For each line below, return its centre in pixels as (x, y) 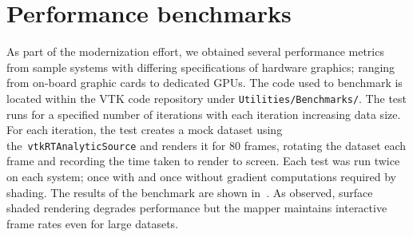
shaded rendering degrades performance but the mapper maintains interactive (197, 208)
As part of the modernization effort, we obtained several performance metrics (195, 51)
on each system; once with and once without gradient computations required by (202, 176)
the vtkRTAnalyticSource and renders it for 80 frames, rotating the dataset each (206, 145)
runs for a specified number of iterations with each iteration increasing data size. (204, 114)
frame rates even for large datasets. (93, 223)
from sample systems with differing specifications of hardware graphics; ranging (201, 67)
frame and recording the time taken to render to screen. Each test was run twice (203, 161)
